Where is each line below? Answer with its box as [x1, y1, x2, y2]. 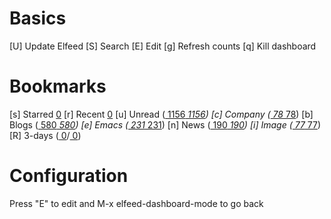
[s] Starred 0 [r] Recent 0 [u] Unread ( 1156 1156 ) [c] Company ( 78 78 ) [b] [9, 108, 314, 120]
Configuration [9, 165, 129, 187]
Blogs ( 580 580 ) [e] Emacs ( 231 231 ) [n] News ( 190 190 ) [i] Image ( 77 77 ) [9, 118, 322, 131]
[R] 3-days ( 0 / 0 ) [9, 129, 82, 141]
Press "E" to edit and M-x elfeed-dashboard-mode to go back [9, 197, 264, 209]
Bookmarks [9, 75, 107, 98]
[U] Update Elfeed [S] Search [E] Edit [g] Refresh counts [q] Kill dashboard [9, 40, 317, 52]
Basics [9, 7, 67, 30]
